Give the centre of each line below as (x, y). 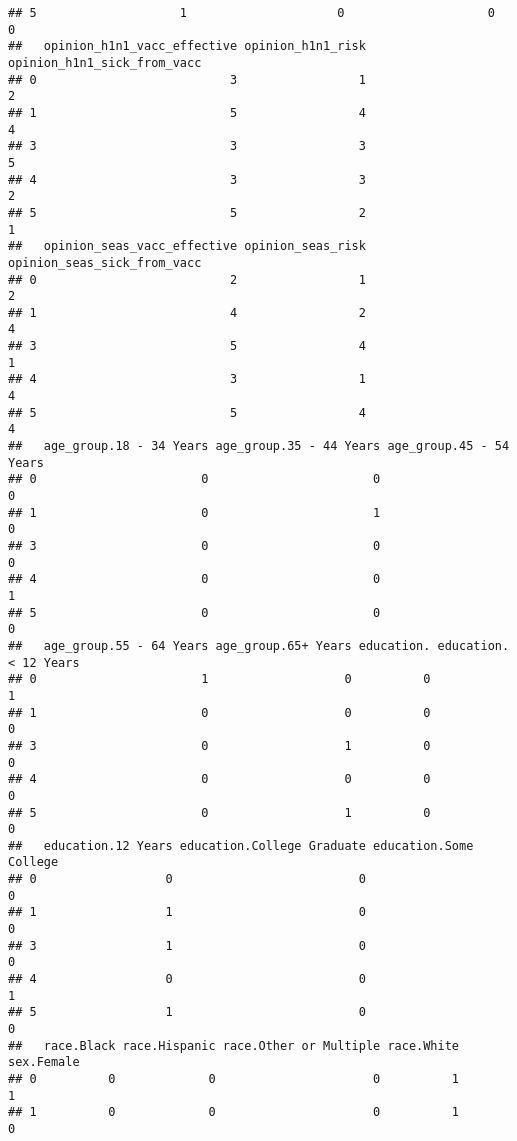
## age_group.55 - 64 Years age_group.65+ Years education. (219, 645)
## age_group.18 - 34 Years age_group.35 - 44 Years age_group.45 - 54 (259, 446)
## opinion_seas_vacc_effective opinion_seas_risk (187, 246)
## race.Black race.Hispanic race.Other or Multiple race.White (234, 1045)
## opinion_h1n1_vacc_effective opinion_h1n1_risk (187, 46)
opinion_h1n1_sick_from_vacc (105, 62)
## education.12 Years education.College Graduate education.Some (241, 845)
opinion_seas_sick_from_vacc (105, 262)
